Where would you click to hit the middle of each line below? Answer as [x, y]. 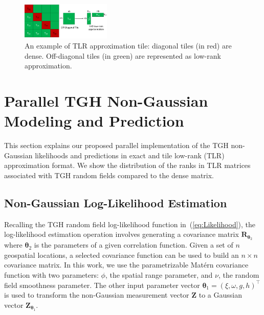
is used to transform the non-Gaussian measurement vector [97, 295]
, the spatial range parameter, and [159, 274]
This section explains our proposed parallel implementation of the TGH [116, 145]
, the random [239, 274]
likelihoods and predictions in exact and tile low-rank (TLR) [130, 155]
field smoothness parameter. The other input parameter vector [102, 285]
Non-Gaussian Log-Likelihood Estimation [116, 202]
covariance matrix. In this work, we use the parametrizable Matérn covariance [126, 265]
